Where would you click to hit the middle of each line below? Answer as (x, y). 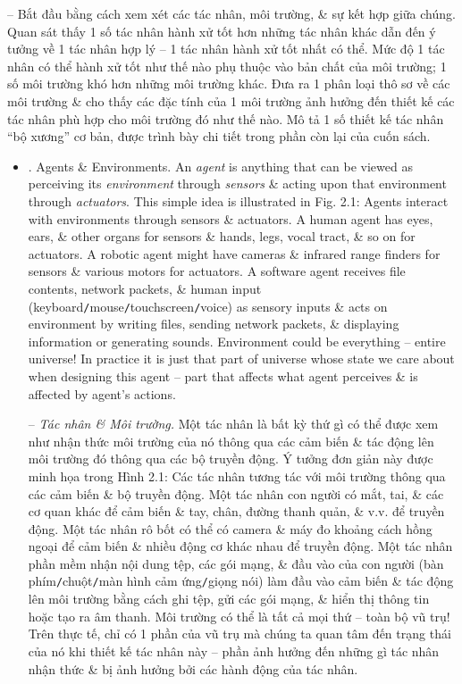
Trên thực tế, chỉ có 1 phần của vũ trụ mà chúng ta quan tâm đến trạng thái (239, 634)
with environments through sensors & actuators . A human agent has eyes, (231, 218)
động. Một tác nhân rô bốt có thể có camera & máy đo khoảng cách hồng (230, 528)
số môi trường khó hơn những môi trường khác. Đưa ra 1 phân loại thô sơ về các (229, 83)
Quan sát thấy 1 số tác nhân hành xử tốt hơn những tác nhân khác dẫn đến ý (222, 31)
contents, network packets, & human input (145, 288)
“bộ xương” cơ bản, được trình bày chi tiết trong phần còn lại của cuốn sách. (219, 136)
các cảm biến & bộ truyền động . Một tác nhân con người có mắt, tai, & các (236, 493)
